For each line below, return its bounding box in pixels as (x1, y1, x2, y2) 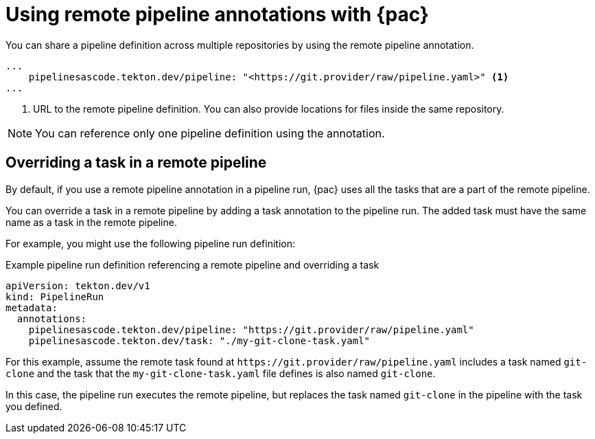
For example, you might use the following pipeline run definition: (5, 237, 295, 249)
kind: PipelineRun (5, 291, 104, 302)
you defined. (5, 400, 62, 412)
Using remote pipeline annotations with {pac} (5, 3, 429, 26)
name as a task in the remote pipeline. (5, 216, 177, 228)
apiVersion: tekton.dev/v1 (5, 280, 150, 291)
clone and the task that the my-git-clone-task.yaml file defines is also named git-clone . (5, 367, 436, 379)
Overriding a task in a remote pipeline (5, 154, 267, 172)
